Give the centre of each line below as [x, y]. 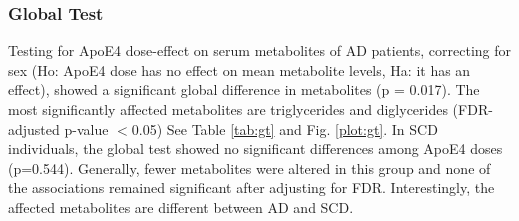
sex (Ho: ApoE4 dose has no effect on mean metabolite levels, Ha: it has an [239, 69]
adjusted [34, 128]
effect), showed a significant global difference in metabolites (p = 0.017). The [244, 89]
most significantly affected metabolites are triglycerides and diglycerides [228, 109]
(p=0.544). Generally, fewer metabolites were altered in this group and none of [249, 167]
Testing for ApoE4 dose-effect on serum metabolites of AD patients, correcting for [259, 50]
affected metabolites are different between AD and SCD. [181, 206]
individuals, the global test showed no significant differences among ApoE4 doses [255, 148]
